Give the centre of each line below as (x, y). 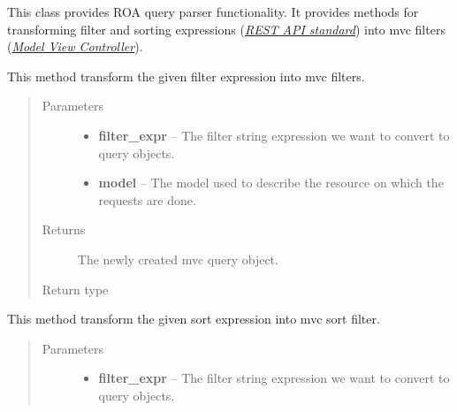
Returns (64, 229)
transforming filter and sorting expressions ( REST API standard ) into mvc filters (226, 29)
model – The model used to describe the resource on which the (271, 183)
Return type (75, 289)
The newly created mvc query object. (178, 259)
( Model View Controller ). (75, 46)
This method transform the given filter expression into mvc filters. (186, 76)
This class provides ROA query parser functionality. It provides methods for (213, 11)
